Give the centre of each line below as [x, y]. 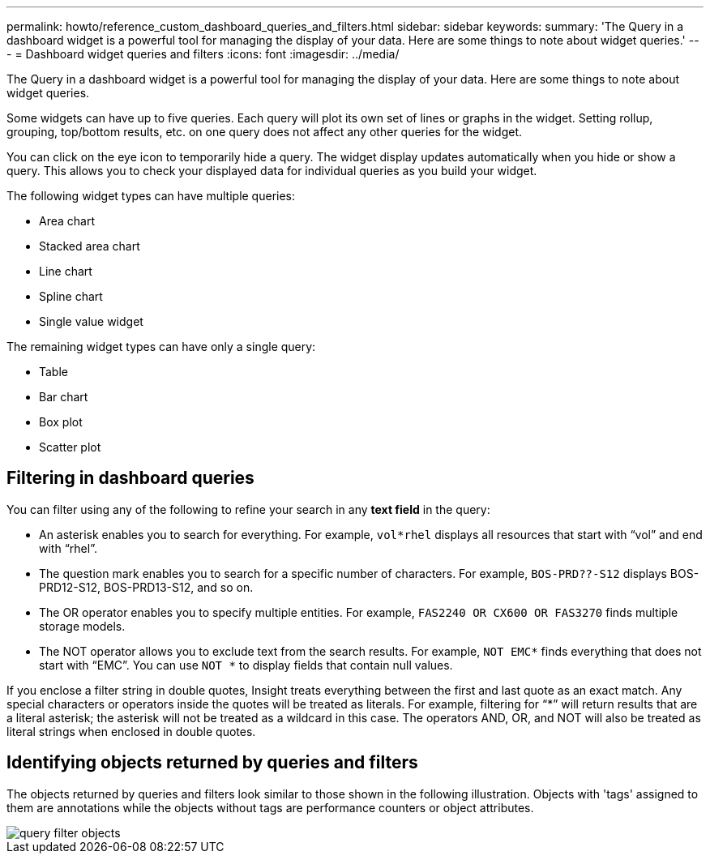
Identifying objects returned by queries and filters [212, 763]
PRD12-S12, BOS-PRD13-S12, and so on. [146, 587]
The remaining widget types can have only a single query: [161, 347]
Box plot [61, 422]
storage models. [82, 626]
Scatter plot [70, 447]
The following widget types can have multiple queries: [151, 196]
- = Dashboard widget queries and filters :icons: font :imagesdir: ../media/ [203, 54]
